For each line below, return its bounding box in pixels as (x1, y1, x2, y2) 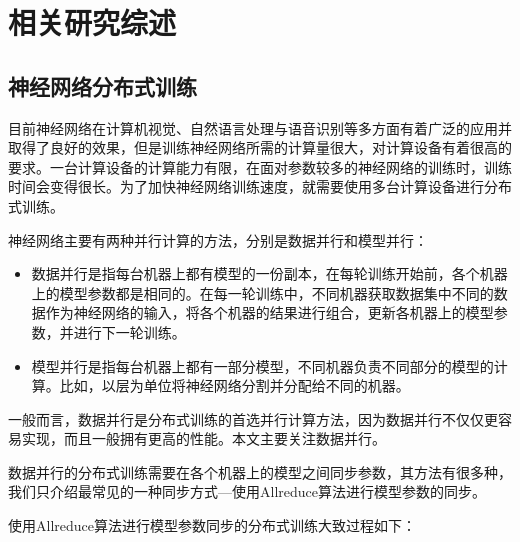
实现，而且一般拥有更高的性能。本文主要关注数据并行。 (21, 428, 386, 449)
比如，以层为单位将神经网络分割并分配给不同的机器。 (59, 375, 410, 396)
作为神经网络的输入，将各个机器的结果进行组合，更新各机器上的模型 (45, 302, 494, 323)
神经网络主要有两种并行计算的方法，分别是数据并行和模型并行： (8, 229, 428, 250)
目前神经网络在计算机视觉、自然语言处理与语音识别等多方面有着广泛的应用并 (8, 117, 512, 138)
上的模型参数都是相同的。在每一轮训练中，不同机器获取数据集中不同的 (31, 282, 494, 303)
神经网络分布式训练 (8, 70, 197, 101)
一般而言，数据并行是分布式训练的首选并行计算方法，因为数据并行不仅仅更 (8, 408, 498, 429)
